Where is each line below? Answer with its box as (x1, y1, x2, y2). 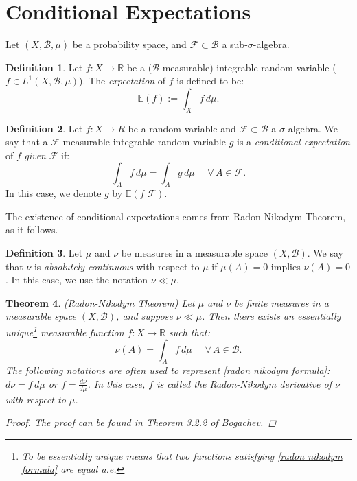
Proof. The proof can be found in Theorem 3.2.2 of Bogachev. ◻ (5, 415, 277, 430)
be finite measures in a (234, 295, 329, 309)
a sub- (222, 37, 248, 51)
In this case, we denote (5, 186, 102, 200)
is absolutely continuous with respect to (34, 259, 200, 273)
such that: (168, 325, 210, 339)
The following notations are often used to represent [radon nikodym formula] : (5, 363, 330, 377)
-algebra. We (285, 121, 338, 135)
